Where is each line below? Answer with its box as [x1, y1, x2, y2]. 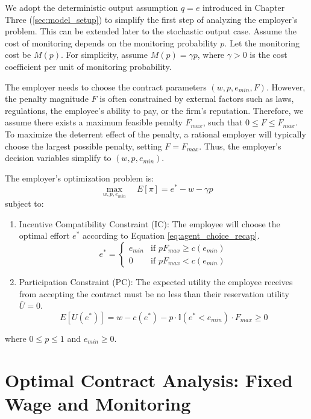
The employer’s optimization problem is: [5, 171, 154, 184]
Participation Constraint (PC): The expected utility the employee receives [19, 276, 293, 288]
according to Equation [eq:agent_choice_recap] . [82, 229, 260, 242]
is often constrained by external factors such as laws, [99, 92, 294, 105]
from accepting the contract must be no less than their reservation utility [19, 287, 289, 300]
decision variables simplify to [5, 151, 112, 164]
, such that [203, 116, 243, 128]
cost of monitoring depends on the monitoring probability [5, 36, 218, 49]
